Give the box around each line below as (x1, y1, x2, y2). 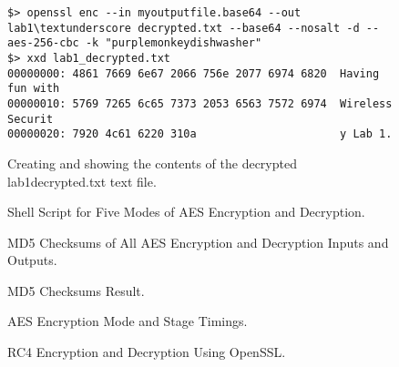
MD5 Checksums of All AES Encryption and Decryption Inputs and (7, 232, 389, 251)
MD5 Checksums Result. (7, 280, 145, 300)
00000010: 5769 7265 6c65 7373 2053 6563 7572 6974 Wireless (7, 97, 393, 110)
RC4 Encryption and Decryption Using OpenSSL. (7, 342, 286, 362)
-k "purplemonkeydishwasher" (85, 36, 262, 50)
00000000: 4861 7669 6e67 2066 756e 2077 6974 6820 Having (7, 66, 380, 80)
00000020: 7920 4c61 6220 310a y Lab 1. (7, 127, 393, 141)
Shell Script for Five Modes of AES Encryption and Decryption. (7, 202, 365, 221)
